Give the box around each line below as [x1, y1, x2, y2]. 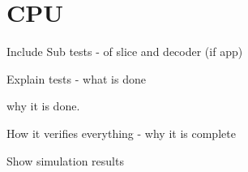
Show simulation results [6, 152, 124, 169]
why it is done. [6, 97, 80, 114]
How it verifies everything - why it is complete [6, 124, 236, 141]
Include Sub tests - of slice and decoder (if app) [6, 43, 243, 60]
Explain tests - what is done [6, 70, 146, 87]
